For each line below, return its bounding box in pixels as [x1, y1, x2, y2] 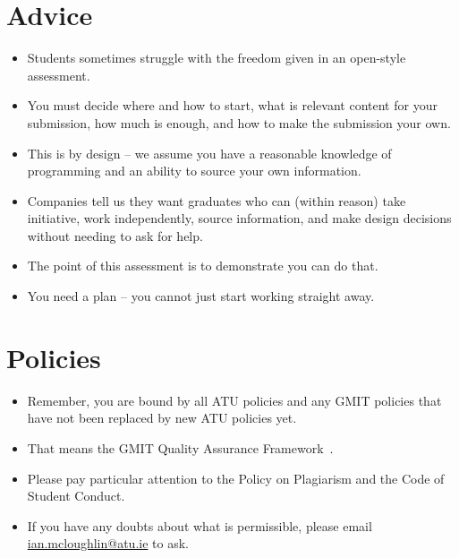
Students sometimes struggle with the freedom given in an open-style [27, 48, 406, 67]
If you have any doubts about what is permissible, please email [27, 516, 372, 535]
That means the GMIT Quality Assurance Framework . [27, 438, 334, 457]
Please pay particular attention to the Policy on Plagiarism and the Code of [27, 468, 445, 487]
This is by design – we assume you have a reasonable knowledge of [27, 143, 392, 162]
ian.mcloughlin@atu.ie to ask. [27, 534, 189, 553]
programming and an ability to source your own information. [27, 161, 361, 180]
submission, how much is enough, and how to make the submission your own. [27, 113, 451, 132]
